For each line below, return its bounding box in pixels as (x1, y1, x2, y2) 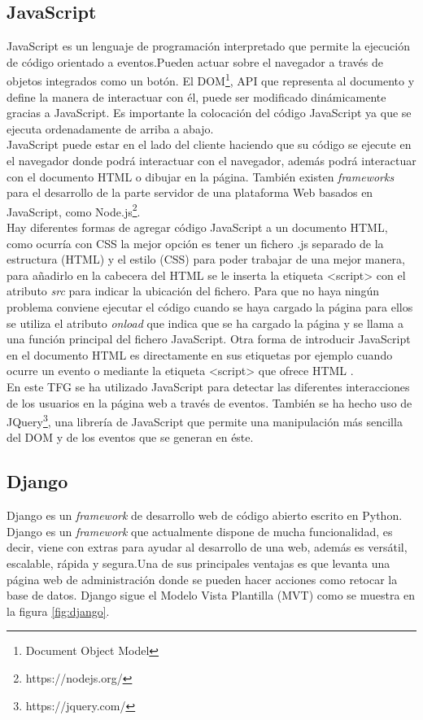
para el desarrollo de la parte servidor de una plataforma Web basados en (7, 184, 373, 201)
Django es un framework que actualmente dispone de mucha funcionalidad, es (7, 522, 393, 539)
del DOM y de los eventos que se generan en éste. (7, 429, 254, 446)
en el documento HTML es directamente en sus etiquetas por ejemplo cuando (7, 346, 393, 363)
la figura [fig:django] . (7, 602, 110, 619)
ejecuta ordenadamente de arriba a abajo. (7, 120, 214, 137)
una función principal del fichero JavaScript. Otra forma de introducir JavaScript (7, 330, 411, 347)
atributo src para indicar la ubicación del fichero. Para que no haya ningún (7, 282, 380, 299)
